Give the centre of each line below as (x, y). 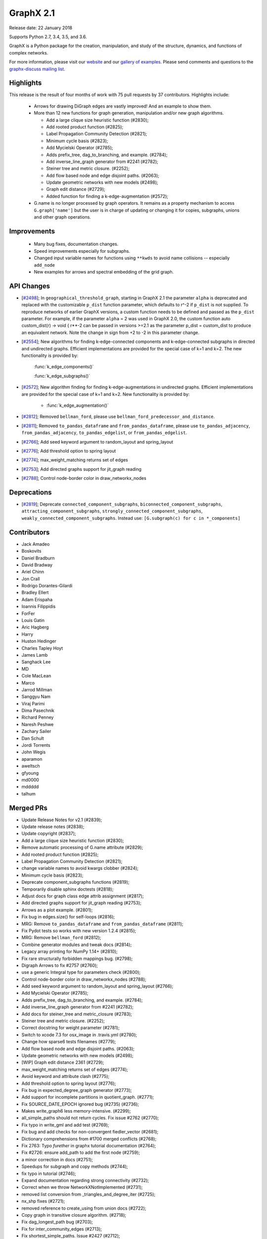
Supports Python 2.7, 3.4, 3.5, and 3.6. (48, 37)
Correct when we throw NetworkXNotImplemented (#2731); (82, 1187)
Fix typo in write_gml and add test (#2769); (65, 1125)
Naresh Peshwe (38, 724)
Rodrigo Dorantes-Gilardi (47, 586)
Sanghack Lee (36, 662)
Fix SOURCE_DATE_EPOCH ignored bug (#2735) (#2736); (80, 1104)
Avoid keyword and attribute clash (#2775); (66, 1076)
